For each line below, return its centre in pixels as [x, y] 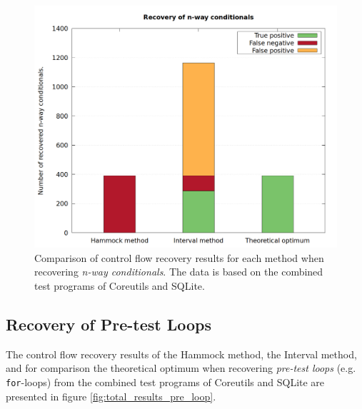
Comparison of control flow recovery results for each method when [179, 257]
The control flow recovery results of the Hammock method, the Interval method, [181, 354]
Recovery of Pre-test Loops [109, 324]
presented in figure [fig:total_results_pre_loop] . [111, 396]
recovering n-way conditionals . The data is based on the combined [179, 272]
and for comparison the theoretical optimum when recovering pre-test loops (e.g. [181, 368]
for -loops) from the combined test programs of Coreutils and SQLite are [165, 382]
